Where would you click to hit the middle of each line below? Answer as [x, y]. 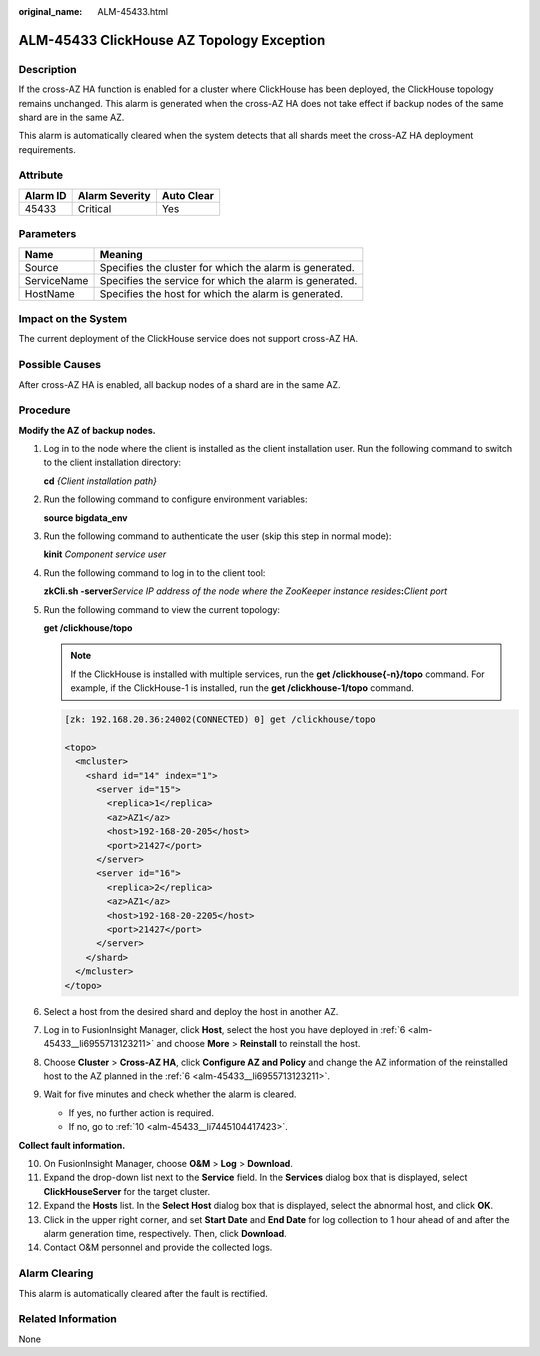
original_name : [50, 11]
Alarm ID [45, 195]
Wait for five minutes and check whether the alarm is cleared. [170, 1094]
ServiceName [56, 280]
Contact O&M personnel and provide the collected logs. [158, 1247]
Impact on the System [73, 318]
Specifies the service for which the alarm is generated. [228, 280]
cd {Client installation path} [100, 481]
